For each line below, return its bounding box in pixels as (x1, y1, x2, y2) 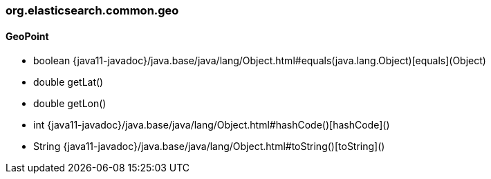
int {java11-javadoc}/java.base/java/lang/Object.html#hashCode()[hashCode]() (33, 119, 390, 131)
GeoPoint (6, 30, 49, 42)
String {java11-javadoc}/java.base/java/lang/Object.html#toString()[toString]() (33, 140, 385, 153)
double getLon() (33, 97, 106, 110)
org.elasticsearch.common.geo (6, 3, 179, 17)
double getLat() (33, 76, 104, 88)
